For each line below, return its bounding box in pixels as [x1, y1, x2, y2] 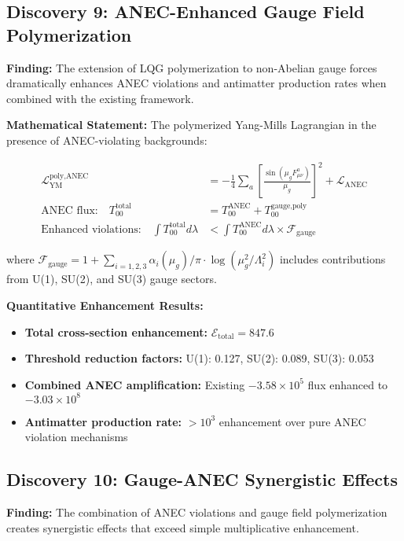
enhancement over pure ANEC [219, 413, 366, 429]
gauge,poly [270, 202, 307, 211]
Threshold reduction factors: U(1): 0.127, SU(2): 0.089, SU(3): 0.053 [24, 350, 374, 366]
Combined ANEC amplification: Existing [24, 376, 245, 392]
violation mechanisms [24, 429, 128, 445]
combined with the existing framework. [6, 90, 194, 106]
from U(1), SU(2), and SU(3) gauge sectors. [6, 270, 217, 287]
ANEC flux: [41, 204, 98, 216]
